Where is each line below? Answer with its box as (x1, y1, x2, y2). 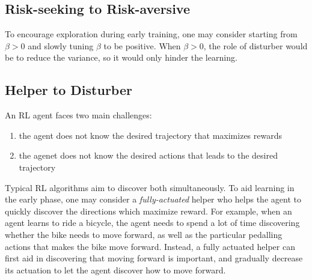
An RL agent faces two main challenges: (5, 109, 152, 121)
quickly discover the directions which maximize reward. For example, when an (5, 204, 292, 217)
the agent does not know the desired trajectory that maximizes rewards (19, 129, 282, 141)
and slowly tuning (28, 39, 94, 52)
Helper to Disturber (5, 81, 132, 99)
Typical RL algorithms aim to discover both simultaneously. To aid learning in (5, 181, 295, 193)
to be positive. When (103, 39, 181, 52)
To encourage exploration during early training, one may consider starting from (5, 28, 298, 40)
